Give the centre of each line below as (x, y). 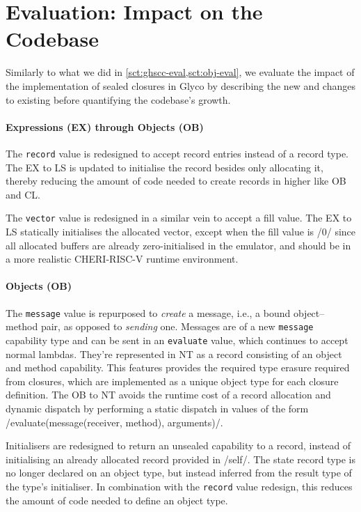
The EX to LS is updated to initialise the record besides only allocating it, (165, 167)
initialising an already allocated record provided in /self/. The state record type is (181, 459)
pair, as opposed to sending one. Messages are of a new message (177, 326)
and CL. (23, 194)
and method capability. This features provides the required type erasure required (178, 367)
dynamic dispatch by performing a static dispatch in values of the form (157, 408)
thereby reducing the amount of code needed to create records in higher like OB (176, 181)
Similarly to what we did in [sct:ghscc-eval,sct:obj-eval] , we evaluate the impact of (180, 72)
